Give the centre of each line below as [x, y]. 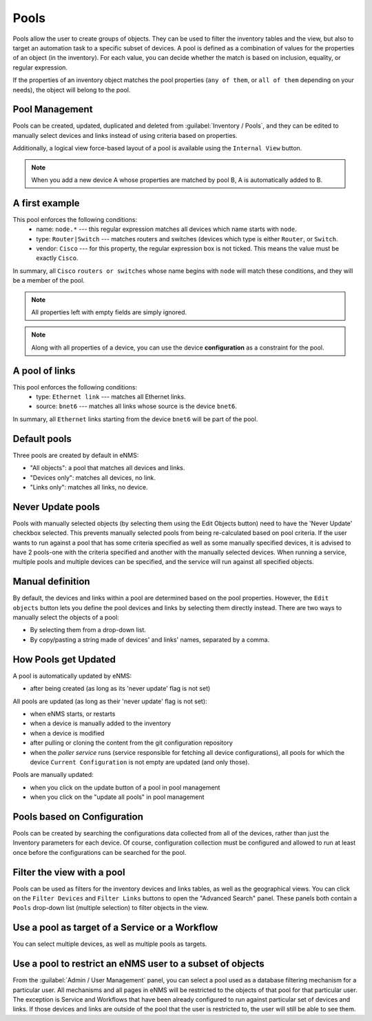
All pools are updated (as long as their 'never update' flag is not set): [110, 701]
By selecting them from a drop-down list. [88, 630]
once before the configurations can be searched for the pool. [100, 852]
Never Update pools [56, 507]
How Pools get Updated [64, 659]
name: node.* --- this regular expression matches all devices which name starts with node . [166, 229]
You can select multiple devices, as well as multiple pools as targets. [110, 944]
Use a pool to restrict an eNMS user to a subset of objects [138, 964]
